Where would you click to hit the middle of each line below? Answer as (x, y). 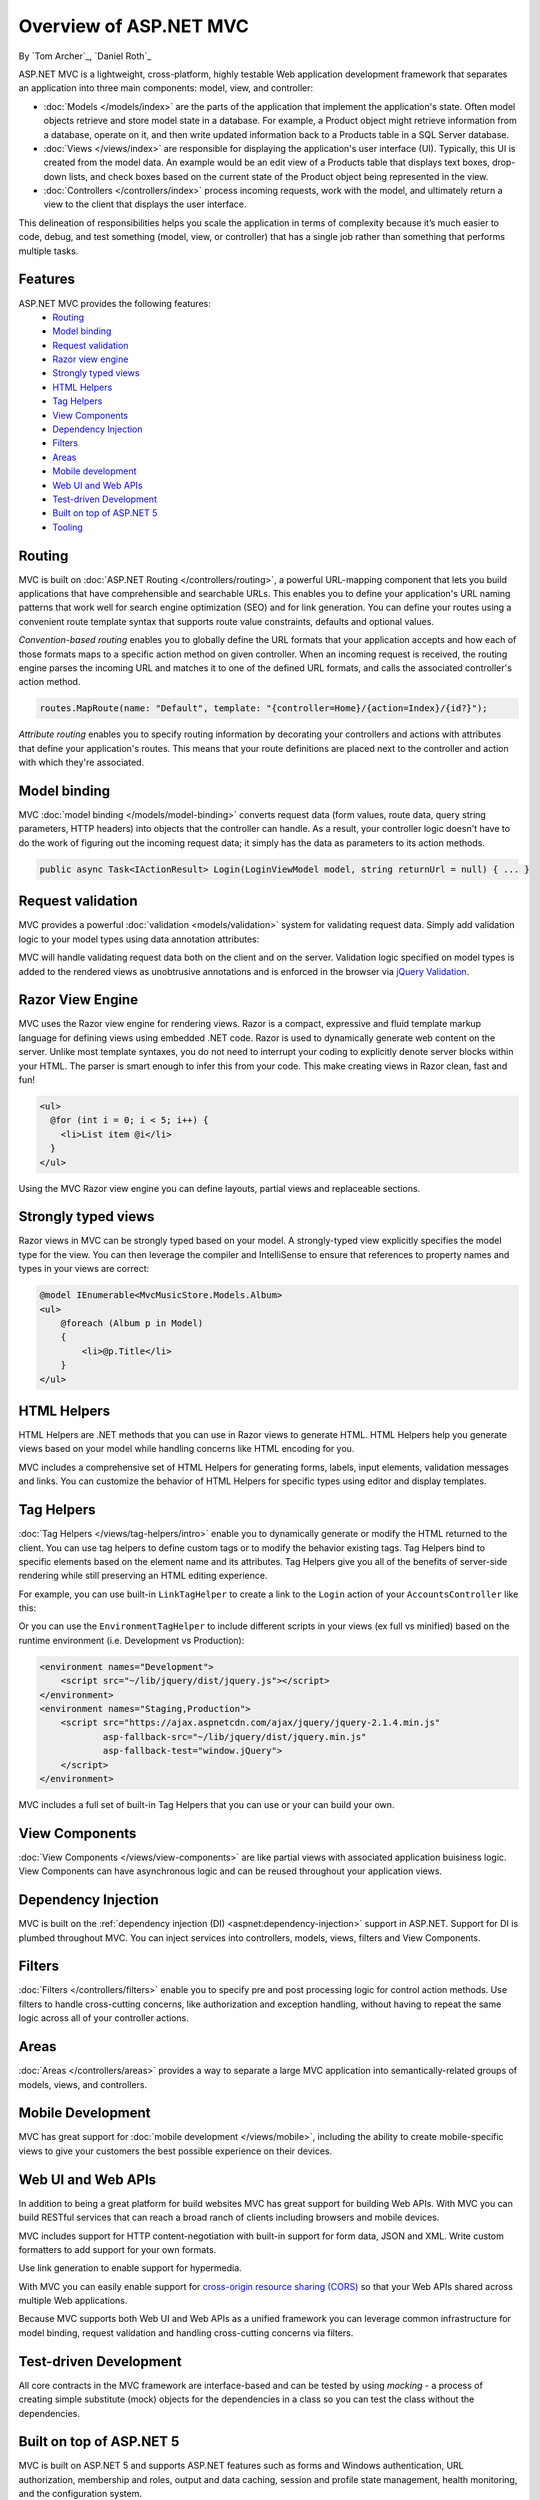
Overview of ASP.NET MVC (134, 26)
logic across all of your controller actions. (104, 2018)
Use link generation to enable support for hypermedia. (130, 2268)
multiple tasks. (48, 251)
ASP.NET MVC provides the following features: (115, 303)
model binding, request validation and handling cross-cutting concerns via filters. (186, 2332)
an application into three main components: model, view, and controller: (166, 88)
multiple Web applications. (73, 2301)
